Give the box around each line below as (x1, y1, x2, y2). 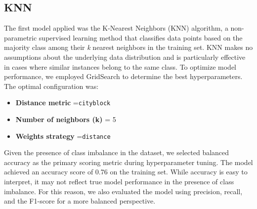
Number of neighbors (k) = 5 (15, 114, 116, 125)
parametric (4, 32, 37, 42)
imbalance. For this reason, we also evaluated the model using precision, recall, (4, 186, 243, 196)
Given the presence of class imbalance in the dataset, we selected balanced (4, 147, 229, 158)
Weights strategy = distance (15, 130, 111, 141)
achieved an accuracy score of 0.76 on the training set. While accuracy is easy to (4, 167, 248, 177)
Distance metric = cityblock (15, 97, 111, 108)
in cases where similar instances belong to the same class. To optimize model (4, 61, 236, 72)
